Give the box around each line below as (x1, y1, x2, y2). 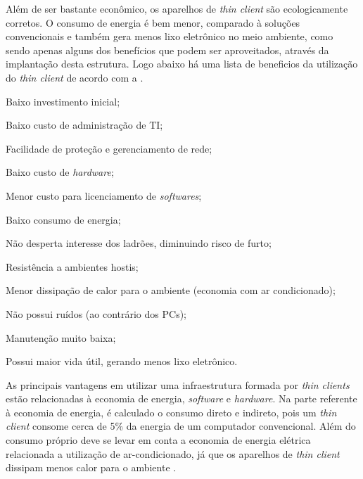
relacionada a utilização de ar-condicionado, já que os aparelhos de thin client (6, 446, 340, 461)
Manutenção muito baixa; (6, 330, 116, 345)
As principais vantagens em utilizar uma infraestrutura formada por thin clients (6, 377, 350, 392)
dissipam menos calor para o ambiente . (6, 460, 177, 475)
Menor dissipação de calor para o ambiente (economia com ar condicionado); (6, 283, 336, 298)
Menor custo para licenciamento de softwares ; (6, 188, 202, 203)
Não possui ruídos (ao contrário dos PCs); (6, 306, 186, 321)
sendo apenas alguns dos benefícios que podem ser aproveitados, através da (6, 42, 329, 57)
